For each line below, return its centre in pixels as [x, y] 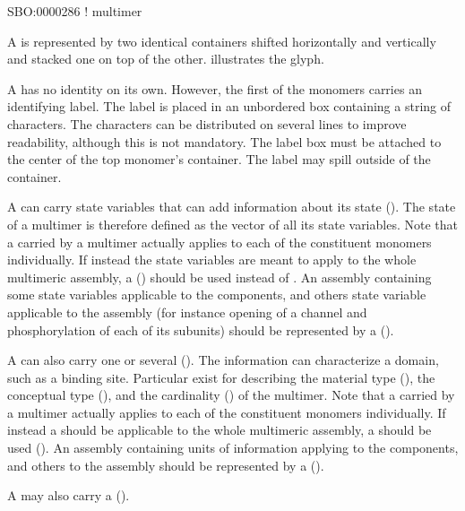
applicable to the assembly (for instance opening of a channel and [187, 312]
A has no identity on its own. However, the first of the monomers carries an [215, 88]
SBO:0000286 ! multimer [75, 11]
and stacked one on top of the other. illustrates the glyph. [166, 59]
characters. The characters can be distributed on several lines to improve [207, 123]
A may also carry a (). [69, 495]
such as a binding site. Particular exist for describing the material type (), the [221, 377]
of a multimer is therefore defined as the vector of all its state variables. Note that [232, 224]
